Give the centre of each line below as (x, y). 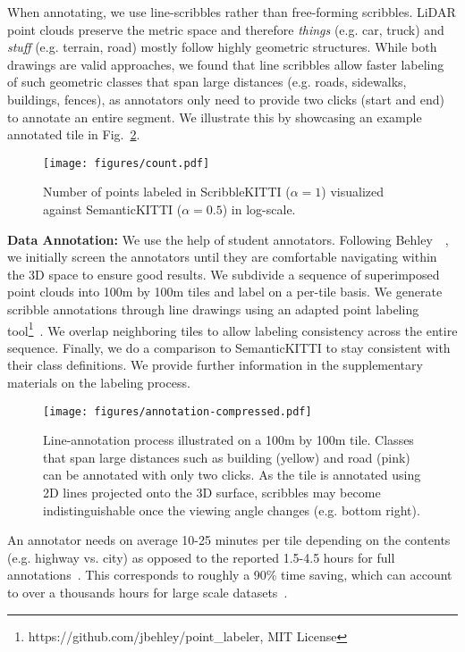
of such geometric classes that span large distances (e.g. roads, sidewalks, (207, 82)
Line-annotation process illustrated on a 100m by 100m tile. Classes (228, 440)
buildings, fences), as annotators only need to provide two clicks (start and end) (226, 99)
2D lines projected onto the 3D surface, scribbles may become (212, 493)
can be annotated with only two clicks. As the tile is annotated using (232, 475)
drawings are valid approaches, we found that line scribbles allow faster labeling (226, 64)
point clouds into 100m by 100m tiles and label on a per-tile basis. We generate (225, 292)
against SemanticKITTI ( (113, 209)
